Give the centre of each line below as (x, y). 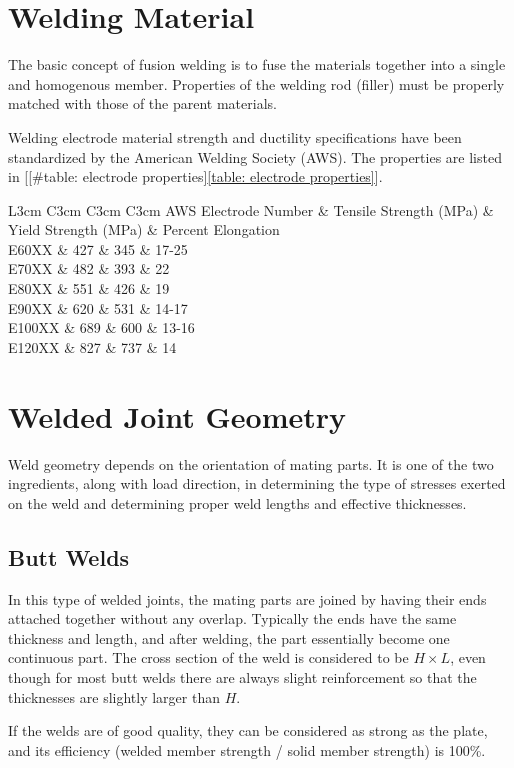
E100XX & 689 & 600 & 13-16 (101, 327)
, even (468, 657)
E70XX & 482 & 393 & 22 (89, 268)
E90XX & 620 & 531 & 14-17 (98, 307)
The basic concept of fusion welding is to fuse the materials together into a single (257, 64)
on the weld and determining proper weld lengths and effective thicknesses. (237, 502)
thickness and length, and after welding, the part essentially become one (229, 637)
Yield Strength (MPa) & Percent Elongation (144, 229)
